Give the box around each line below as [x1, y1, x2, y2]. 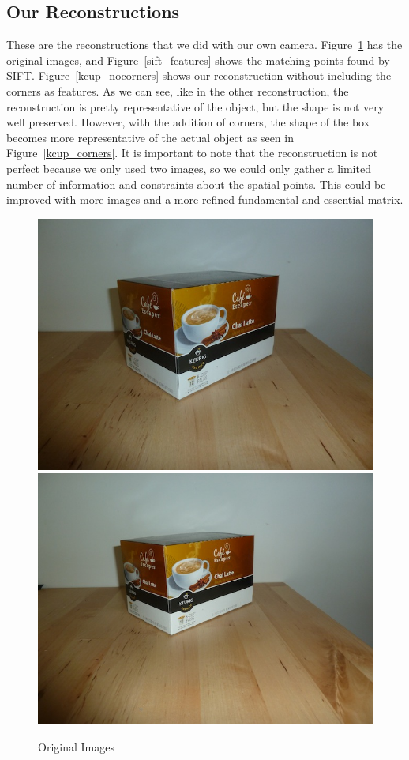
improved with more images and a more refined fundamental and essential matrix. [6, 191, 403, 208]
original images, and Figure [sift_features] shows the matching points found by [6, 51, 390, 68]
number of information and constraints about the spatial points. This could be [6, 175, 386, 192]
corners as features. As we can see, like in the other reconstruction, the [6, 82, 349, 99]
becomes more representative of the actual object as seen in [6, 129, 294, 145]
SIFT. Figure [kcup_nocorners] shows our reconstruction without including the [6, 67, 392, 84]
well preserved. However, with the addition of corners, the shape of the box [6, 114, 370, 130]
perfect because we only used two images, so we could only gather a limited [6, 160, 371, 176]
